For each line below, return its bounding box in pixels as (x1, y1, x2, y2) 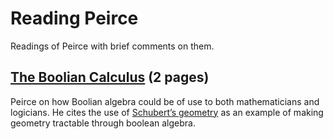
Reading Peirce (10, 7, 139, 30)
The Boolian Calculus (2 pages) (10, 69, 210, 86)
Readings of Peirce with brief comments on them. (10, 40, 215, 52)
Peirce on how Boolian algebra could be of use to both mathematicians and (10, 95, 320, 107)
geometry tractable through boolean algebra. (10, 117, 196, 129)
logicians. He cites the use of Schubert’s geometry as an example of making (10, 106, 324, 118)
